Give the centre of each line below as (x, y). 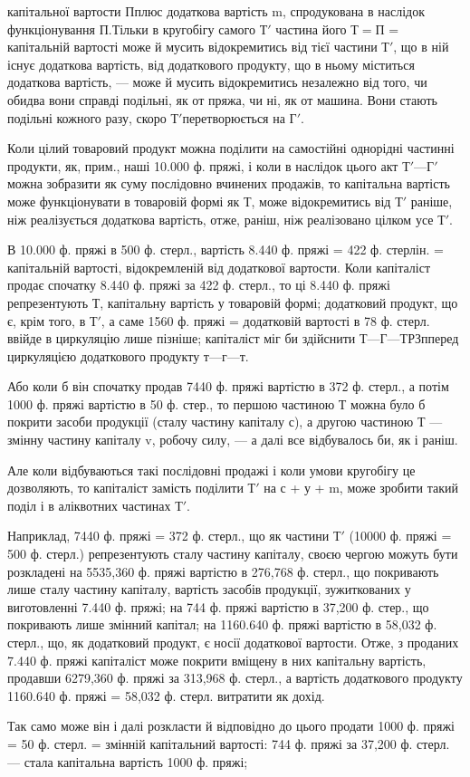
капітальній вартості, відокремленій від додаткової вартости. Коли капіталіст (219, 267)
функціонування (51, 29)
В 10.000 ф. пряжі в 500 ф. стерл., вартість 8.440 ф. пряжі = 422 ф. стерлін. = (225, 249)
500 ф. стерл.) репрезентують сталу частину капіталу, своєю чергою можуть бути (233, 554)
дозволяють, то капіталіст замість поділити (125, 488)
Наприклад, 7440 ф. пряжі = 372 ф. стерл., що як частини (168, 536)
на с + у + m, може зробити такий (361, 488)
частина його (311, 29)
